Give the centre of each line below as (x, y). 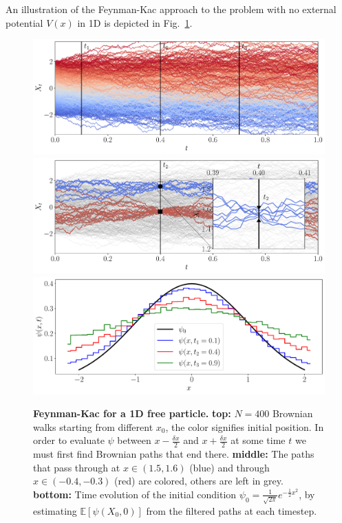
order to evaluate (69, 440)
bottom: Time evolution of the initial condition (135, 494)
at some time (258, 440)
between (134, 440)
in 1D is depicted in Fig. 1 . (135, 22)
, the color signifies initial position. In (245, 426)
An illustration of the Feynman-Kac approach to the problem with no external (171, 9)
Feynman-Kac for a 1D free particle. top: (132, 413)
